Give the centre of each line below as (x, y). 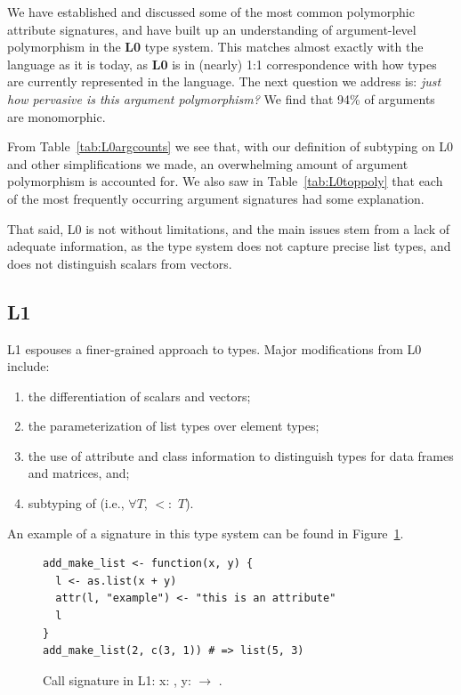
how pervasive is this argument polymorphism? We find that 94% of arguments (221, 98)
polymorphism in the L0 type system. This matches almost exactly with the (215, 47)
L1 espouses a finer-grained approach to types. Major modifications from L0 (214, 348)
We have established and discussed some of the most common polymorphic (211, 12)
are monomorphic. (57, 116)
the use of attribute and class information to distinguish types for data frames (241, 455)
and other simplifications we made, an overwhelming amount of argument (208, 163)
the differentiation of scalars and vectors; (139, 396)
